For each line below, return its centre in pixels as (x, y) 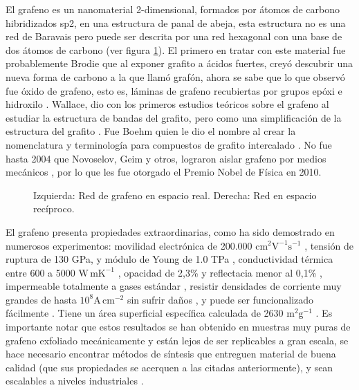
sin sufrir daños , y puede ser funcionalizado (220, 299)
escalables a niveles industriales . (75, 381)
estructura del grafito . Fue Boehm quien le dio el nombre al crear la (151, 131)
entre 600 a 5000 (40, 272)
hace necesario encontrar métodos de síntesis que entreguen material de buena (171, 354)
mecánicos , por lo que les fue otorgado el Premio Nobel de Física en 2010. (164, 172)
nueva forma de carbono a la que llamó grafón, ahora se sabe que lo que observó (175, 76)
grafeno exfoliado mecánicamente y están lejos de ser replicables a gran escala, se (177, 340)
